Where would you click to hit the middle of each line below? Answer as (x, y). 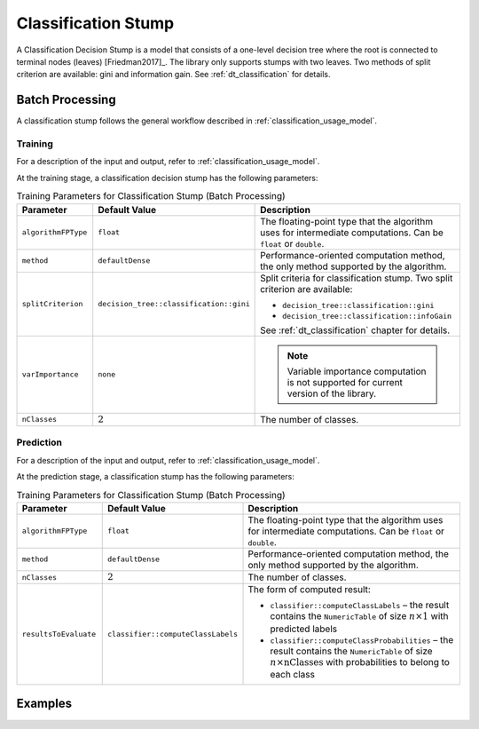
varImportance (50, 374)
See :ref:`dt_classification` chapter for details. (355, 330)
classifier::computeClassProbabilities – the (362, 639)
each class (292, 674)
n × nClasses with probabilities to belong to (360, 662)
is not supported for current (345, 382)
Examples (44, 704)
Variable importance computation (357, 371)
